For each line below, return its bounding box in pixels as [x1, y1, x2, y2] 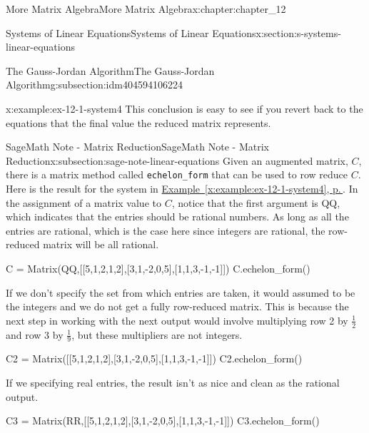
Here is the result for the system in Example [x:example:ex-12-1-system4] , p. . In [6, 181, 358, 195]
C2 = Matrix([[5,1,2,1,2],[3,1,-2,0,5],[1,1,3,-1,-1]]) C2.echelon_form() [6, 351, 303, 366]
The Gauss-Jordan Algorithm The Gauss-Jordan [6, 63, 215, 78]
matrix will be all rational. [43, 237, 159, 252]
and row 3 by [6, 327, 64, 342]
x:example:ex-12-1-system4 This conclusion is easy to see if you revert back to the [6, 101, 363, 116]
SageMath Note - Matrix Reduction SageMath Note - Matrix [6, 139, 269, 154]
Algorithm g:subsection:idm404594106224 [6, 77, 183, 92]
